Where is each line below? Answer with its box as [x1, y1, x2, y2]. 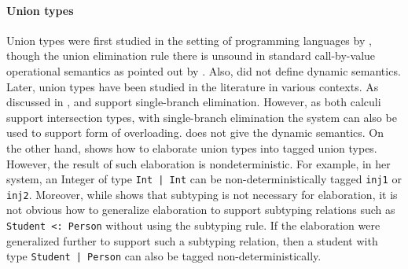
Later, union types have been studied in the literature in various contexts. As [6, 78, 379, 94]
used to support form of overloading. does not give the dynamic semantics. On [6, 124, 384, 141]
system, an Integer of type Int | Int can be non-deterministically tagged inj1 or [6, 171, 402, 187]
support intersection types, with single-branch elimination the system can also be [6, 109, 397, 125]
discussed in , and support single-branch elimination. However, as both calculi [6, 94, 381, 110]
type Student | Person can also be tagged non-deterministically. [6, 248, 322, 264]
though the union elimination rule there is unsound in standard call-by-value [6, 47, 376, 64]
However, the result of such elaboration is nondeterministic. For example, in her [6, 155, 391, 171]
